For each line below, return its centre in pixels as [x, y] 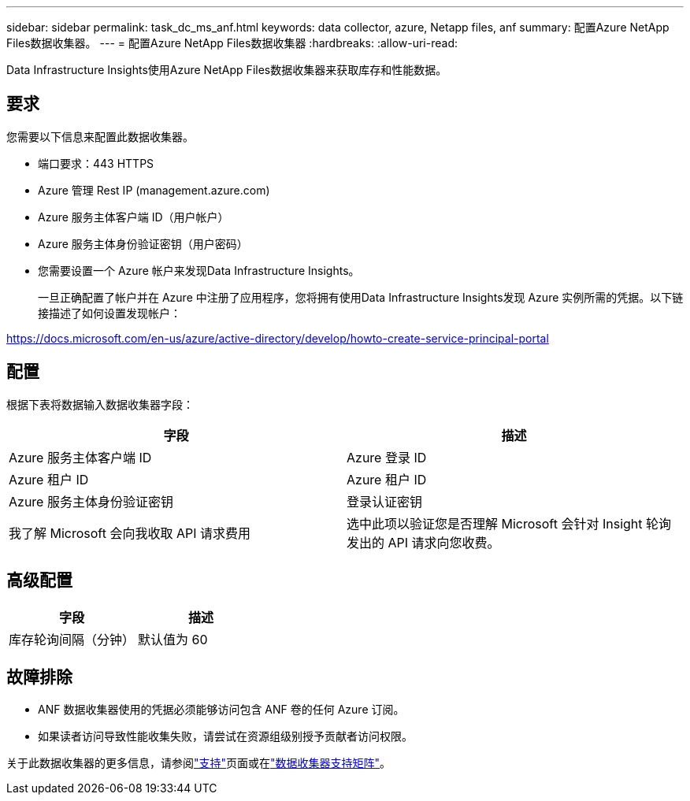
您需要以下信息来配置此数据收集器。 [100, 136]
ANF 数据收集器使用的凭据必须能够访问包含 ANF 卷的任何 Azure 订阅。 [221, 710]
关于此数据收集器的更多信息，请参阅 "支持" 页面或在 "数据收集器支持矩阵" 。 [199, 763]
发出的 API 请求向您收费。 [423, 542]
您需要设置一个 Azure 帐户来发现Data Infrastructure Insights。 [199, 270]
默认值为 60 [173, 639]
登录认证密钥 [385, 501]
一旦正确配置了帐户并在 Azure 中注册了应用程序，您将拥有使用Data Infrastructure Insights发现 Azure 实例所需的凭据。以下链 [361, 297]
